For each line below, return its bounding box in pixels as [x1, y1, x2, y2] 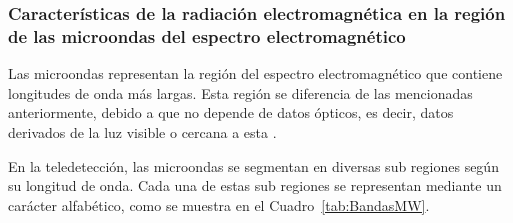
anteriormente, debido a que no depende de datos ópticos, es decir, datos [8, 102, 454, 123]
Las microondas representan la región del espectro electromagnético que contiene [8, 63, 503, 84]
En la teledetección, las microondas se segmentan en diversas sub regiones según [8, 155, 499, 176]
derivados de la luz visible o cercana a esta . [8, 121, 277, 142]
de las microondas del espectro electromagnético [8, 23, 406, 48]
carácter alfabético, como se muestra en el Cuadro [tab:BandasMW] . [8, 194, 430, 215]
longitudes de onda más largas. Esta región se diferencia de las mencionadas [8, 82, 473, 103]
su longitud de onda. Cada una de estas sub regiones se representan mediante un [8, 175, 502, 196]
